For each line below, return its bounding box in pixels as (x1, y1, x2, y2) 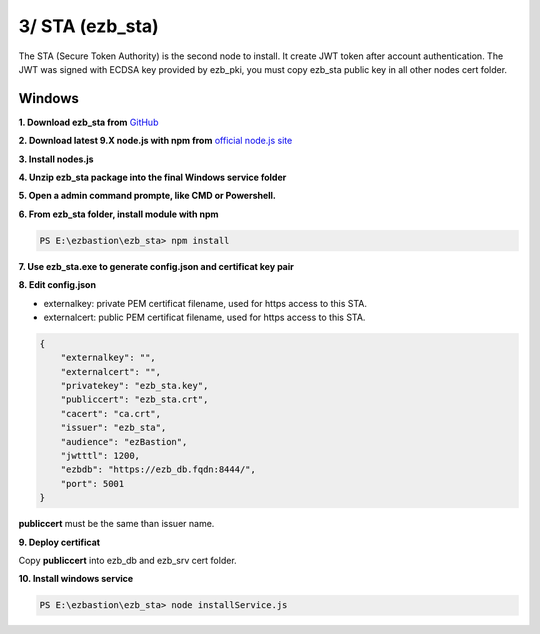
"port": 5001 (60, 478, 125, 489)
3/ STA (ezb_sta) (18, 15, 159, 37)
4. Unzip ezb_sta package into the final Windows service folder (18, 171, 287, 184)
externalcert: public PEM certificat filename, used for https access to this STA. (43, 311, 366, 323)
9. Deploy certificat (18, 536, 100, 548)
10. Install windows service (18, 573, 134, 585)
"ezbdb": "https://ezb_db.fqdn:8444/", (60, 464, 257, 475)
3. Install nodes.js (18, 153, 94, 165)
